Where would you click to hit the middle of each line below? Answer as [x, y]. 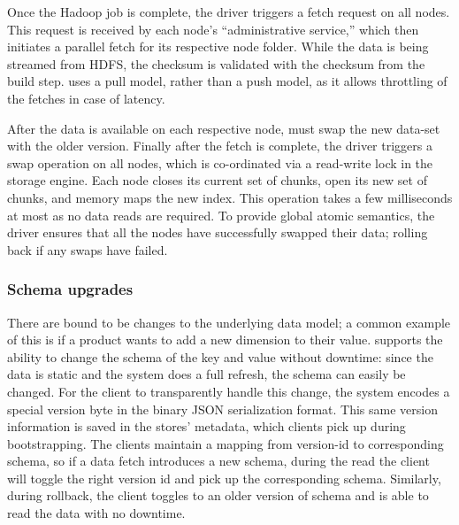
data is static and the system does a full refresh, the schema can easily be [207, 374]
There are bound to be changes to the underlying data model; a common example [229, 322]
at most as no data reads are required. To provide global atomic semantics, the [221, 215]
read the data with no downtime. [96, 513]
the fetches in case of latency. [86, 98]
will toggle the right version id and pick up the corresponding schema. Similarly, [224, 478]
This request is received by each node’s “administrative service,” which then [213, 29]
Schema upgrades [70, 289]
